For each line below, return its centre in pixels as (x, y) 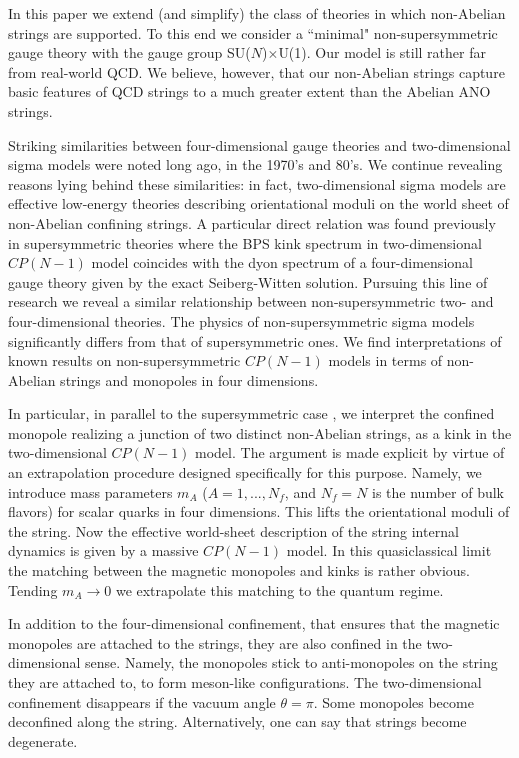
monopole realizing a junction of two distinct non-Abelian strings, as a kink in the (260, 432)
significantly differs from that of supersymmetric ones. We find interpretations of (255, 340)
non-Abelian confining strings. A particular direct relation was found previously (252, 222)
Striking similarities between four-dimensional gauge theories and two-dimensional (259, 144)
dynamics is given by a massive (103, 550)
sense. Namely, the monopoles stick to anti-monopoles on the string (291, 662)
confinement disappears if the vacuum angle (142, 701)
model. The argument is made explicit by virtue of (350, 452)
